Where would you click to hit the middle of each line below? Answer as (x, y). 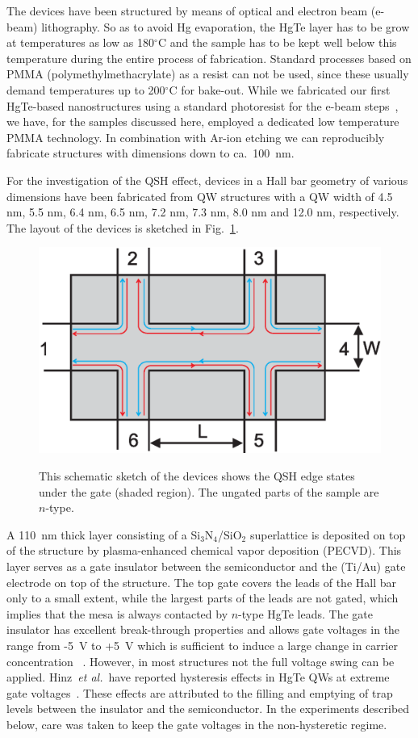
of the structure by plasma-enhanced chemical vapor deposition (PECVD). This (204, 550)
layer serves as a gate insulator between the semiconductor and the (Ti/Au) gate (206, 566)
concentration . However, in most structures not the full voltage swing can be (201, 661)
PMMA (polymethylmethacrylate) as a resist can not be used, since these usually (208, 74)
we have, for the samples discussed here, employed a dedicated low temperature (203, 122)
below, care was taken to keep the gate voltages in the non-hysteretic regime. (197, 724)
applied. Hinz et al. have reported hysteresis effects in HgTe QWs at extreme (198, 677)
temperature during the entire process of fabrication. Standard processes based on (209, 58)
